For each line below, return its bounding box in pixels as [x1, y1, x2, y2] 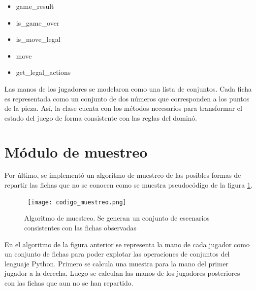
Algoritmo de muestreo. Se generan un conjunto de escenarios [24, 213, 210, 223]
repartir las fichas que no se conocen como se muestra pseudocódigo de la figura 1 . [4, 180, 253, 190]
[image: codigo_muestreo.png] [28, 198, 127, 206]
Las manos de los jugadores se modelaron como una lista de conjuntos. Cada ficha [4, 83, 252, 94]
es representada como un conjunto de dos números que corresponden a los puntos [4, 93, 250, 103]
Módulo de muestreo [4, 141, 148, 162]
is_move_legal [16, 34, 61, 44]
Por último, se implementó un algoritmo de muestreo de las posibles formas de [4, 170, 241, 180]
